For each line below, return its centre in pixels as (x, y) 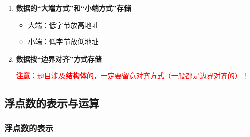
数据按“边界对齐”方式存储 (59, 58)
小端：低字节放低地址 (63, 42)
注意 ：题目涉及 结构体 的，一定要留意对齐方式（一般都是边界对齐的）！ (132, 76)
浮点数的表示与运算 (52, 103)
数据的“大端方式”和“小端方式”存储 (73, 8)
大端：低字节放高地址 (63, 25)
